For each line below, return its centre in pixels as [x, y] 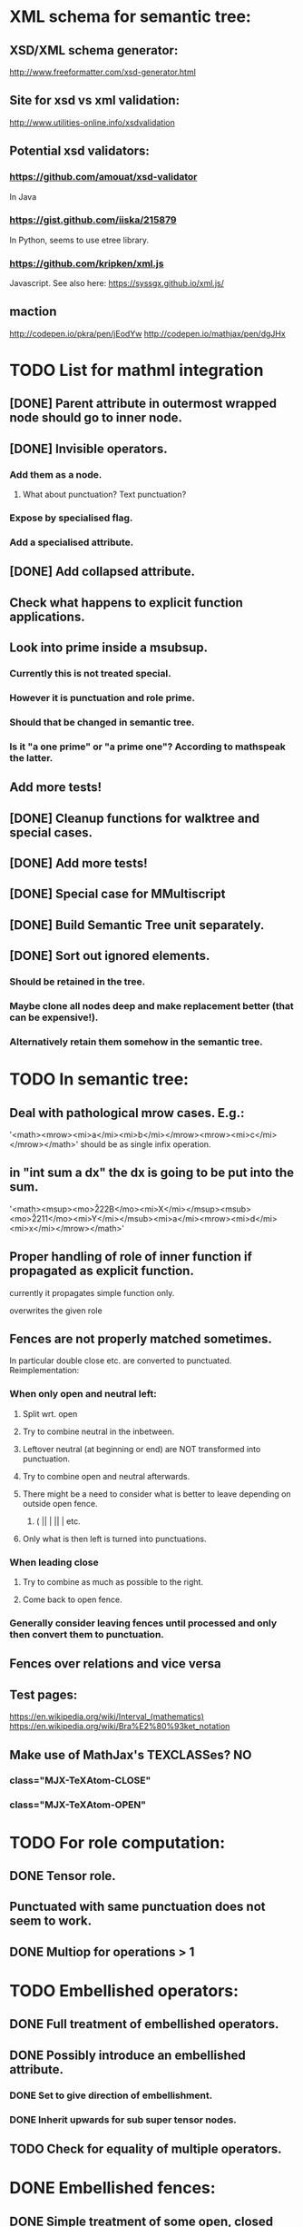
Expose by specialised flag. [71, 518]
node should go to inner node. [96, 418]
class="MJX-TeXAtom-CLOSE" [80, 1780]
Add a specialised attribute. [72, 542]
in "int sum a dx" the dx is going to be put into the [152, 1173]
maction [33, 312]
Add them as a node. [56, 474]
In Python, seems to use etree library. [79, 240]
